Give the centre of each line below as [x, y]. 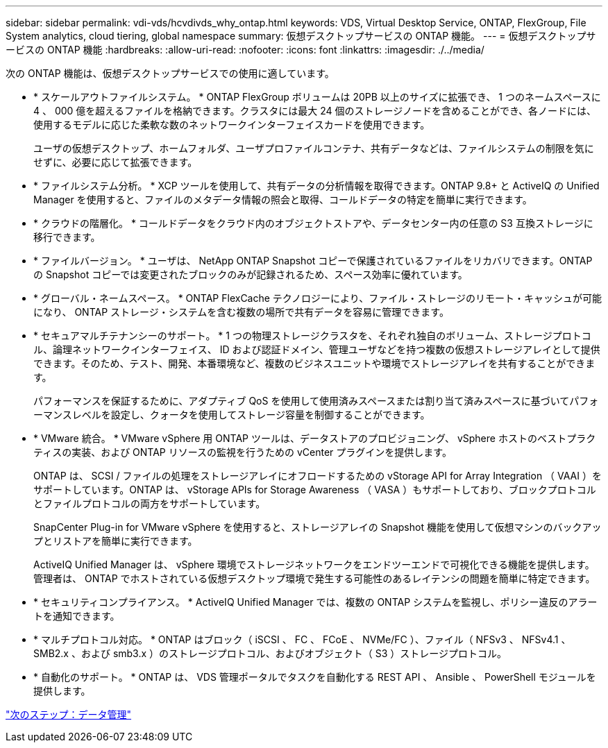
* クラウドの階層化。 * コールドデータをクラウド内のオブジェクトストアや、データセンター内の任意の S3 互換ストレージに [313, 223]
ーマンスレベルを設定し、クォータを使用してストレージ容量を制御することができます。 [232, 415]
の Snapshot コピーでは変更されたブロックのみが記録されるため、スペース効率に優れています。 [251, 274]
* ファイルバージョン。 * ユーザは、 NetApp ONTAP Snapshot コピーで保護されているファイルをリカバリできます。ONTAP [313, 261]
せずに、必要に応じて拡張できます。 [116, 162]
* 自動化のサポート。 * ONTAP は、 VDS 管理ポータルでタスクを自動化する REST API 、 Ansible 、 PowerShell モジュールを [315, 677]
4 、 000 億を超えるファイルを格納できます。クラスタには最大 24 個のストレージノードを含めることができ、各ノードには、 [315, 111]
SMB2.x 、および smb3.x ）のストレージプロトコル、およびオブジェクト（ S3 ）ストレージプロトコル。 [270, 653]
